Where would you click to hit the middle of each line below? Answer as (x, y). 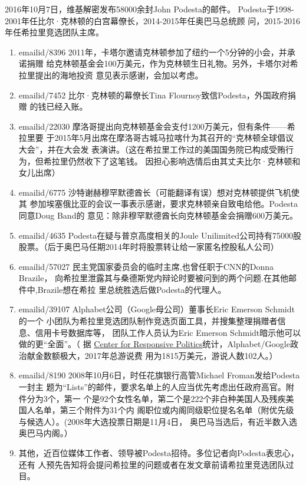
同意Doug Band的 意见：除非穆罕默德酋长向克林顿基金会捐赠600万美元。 (158, 215)
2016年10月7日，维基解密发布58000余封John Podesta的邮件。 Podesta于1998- (149, 9)
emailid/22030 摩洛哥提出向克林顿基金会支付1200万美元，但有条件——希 (157, 126)
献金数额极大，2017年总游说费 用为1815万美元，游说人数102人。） (152, 355)
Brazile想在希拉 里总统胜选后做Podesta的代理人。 (132, 289)
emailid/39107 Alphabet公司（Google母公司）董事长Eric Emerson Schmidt (157, 309)
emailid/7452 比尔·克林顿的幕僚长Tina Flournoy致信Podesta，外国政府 (153, 95)
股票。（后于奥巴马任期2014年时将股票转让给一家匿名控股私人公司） (149, 247)
